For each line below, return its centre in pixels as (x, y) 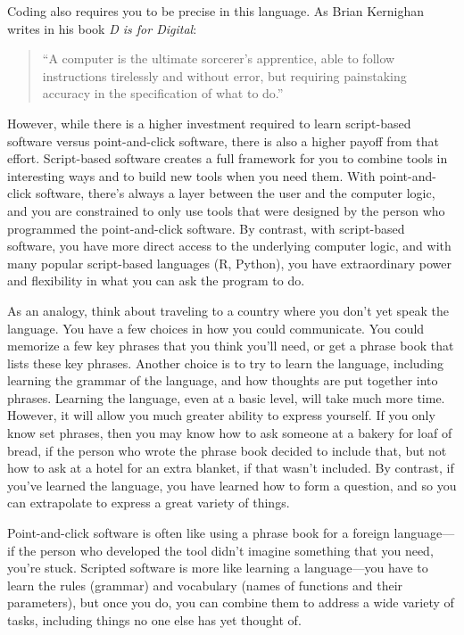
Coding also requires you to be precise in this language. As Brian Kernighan (216, 11)
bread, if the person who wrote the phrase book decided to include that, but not (227, 450)
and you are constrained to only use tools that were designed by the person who (226, 210)
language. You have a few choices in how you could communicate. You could (216, 328)
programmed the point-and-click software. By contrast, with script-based (206, 228)
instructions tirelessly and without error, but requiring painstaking (224, 75)
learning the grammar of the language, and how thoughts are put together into (223, 380)
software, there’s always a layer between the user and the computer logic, (235, 193)
